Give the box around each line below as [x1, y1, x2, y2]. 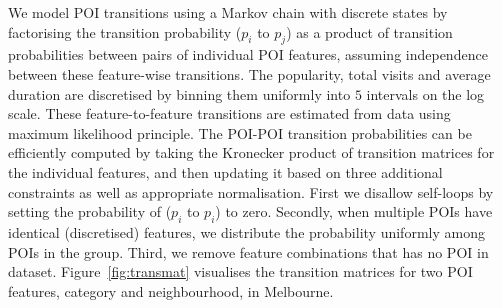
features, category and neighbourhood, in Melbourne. [8, 280, 334, 301]
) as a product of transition [286, 21, 453, 42]
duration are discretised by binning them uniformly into [8, 83, 351, 104]
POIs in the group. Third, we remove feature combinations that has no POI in [8, 241, 489, 262]
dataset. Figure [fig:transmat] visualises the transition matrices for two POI [8, 261, 473, 282]
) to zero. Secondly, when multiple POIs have [215, 201, 493, 222]
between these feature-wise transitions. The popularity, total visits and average [8, 63, 491, 84]
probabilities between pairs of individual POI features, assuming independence [8, 44, 488, 65]
